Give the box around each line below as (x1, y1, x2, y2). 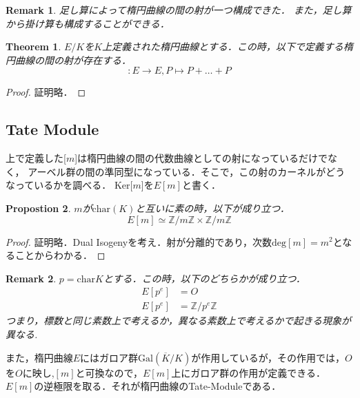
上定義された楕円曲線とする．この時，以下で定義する (102, 39, 343, 54)
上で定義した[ (6, 151, 66, 165)
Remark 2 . (6, 271, 57, 285)
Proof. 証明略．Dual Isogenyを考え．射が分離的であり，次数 (6, 234, 272, 249)
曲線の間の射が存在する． (14, 52, 131, 67)
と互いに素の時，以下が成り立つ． (135, 200, 290, 215)
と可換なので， (75, 365, 143, 379)
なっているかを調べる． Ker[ (6, 178, 133, 192)
